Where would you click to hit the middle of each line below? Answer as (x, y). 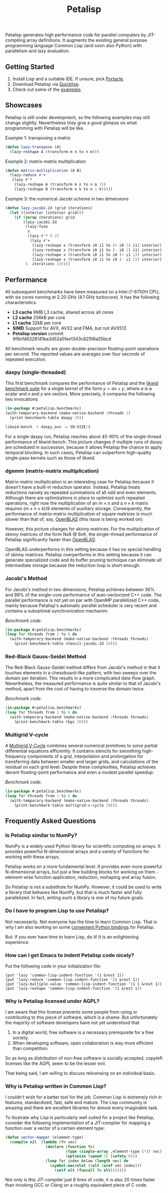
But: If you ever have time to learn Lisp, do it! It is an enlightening (72, 937)
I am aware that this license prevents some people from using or (71, 1012)
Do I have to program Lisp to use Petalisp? (57, 911)
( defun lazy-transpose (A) (33, 147)
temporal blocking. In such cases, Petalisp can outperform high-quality (78, 452)
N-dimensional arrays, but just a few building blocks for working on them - (82, 872)
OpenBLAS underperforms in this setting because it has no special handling (83, 549)
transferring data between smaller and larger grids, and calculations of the (82, 762)
